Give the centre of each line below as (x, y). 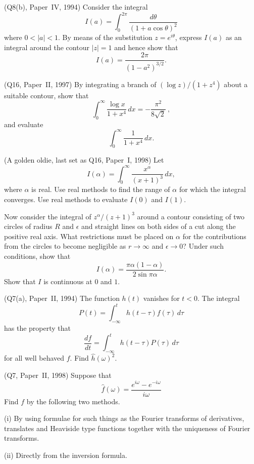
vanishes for (161, 298)
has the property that (38, 328)
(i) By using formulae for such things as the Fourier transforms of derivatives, (124, 418)
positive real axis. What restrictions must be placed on (89, 236)
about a (236, 84)
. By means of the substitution (105, 37)
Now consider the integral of (48, 216)
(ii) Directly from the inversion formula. (66, 455)
